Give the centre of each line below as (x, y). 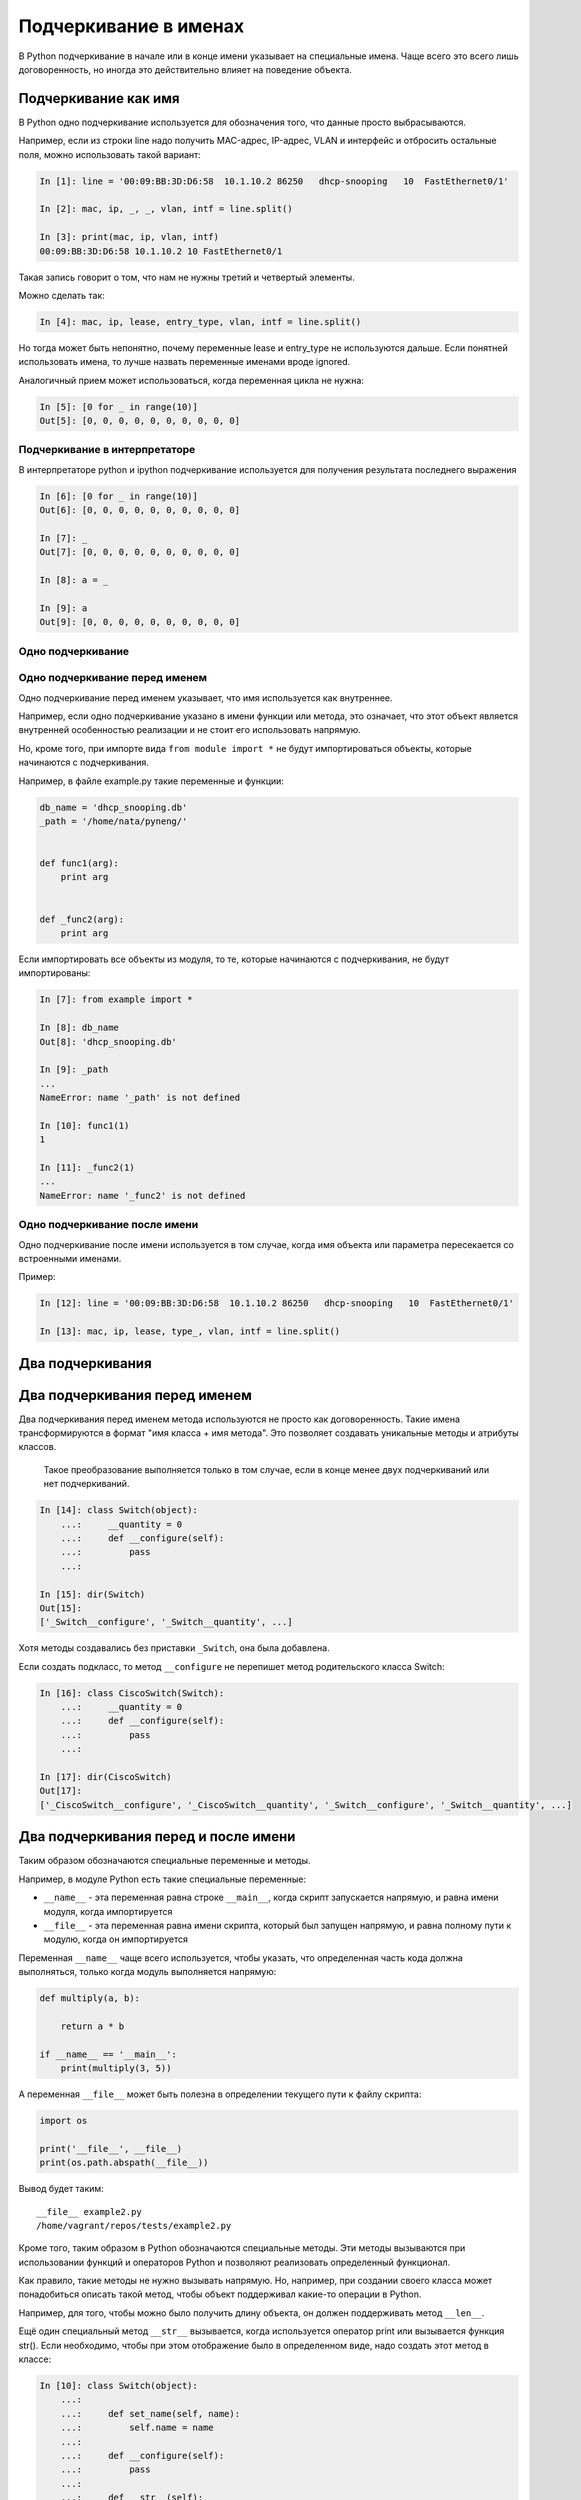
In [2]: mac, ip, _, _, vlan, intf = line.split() (166, 209)
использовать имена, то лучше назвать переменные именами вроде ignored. (184, 362)
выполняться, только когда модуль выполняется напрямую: (147, 1972)
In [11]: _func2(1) (87, 1168)
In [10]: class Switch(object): (119, 2386)
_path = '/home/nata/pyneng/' (113, 821)
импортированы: (54, 973)
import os (63, 2120)
